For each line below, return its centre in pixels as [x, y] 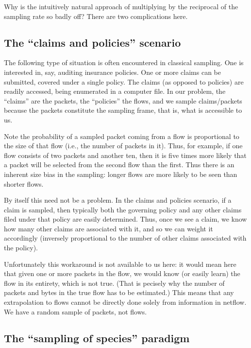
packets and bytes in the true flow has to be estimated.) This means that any [119, 292]
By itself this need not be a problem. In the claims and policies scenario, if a [118, 200]
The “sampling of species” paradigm [97, 338]
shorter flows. [24, 183]
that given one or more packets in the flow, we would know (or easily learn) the [122, 273]
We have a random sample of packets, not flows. [75, 311]
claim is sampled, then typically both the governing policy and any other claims [123, 209]
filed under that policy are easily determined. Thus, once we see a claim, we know [125, 219]
